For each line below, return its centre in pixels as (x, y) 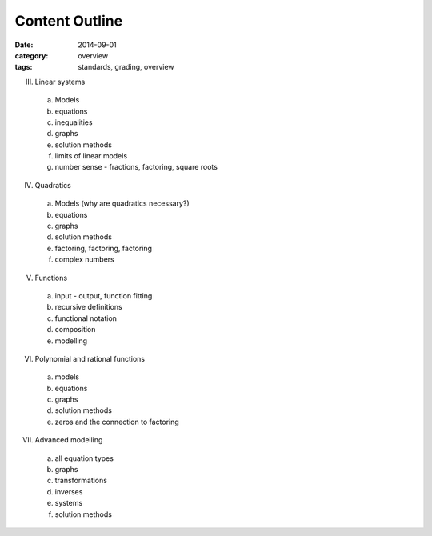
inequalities (74, 122)
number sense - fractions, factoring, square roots (136, 167)
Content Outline (69, 21)
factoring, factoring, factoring (103, 248)
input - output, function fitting (104, 295)
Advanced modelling (69, 440)
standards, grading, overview (126, 67)
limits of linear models (91, 156)
